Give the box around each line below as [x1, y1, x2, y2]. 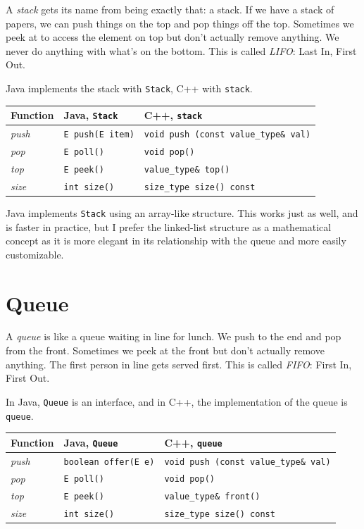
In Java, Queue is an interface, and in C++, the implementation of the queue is [6, 394, 348, 409]
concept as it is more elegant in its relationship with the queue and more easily [6, 233, 346, 248]
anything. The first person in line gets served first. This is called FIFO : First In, [6, 356, 352, 371]
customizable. [6, 247, 64, 261]
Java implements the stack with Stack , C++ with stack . [6, 80, 253, 95]
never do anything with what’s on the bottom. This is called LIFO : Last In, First [6, 43, 357, 58]
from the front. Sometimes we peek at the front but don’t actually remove [6, 343, 325, 358]
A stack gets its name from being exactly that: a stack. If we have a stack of [6, 2, 334, 16]
